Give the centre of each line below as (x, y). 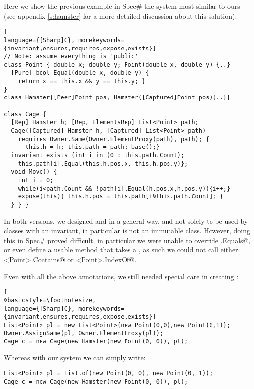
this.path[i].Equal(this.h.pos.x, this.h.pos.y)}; (103, 164)
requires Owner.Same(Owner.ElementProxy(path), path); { (114, 139)
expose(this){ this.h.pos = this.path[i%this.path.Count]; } (121, 197)
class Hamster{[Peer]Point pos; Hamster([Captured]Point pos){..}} (117, 98)
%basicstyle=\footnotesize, (50, 300)
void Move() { (34, 172)
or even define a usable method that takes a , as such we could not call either (121, 250)
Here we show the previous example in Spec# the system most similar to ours (122, 6)
